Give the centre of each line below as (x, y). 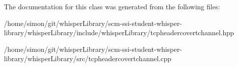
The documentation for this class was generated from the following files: (112, 6)
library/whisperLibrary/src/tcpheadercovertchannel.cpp (88, 58)
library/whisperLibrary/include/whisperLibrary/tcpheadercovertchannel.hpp (119, 33)
